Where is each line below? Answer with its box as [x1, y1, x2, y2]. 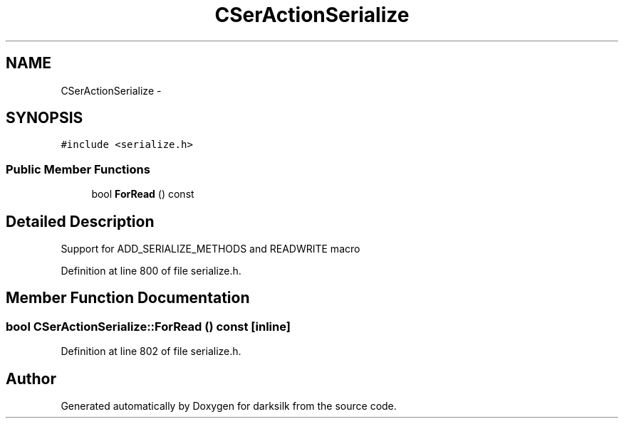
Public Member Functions [6, 161, 150, 176]
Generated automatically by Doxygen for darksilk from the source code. [61, 400, 397, 413]
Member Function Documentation [6, 289, 250, 307]
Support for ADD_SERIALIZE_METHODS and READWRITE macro [61, 243, 360, 255]
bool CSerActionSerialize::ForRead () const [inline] [6, 319, 291, 334]
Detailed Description [6, 212, 155, 230]
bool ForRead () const [91, 188, 194, 201]
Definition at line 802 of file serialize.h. [61, 345, 241, 358]
